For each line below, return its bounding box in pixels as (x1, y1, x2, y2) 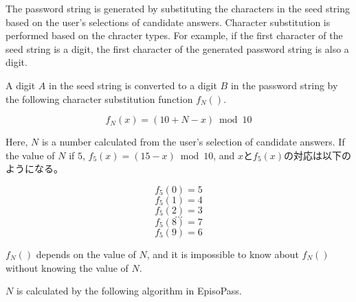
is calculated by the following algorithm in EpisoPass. (16, 283, 242, 298)
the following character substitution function (5, 91, 193, 106)
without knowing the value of (5, 260, 129, 275)
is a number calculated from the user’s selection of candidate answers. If (41, 135, 345, 149)
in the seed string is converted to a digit (49, 78, 217, 92)
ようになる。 (5, 161, 63, 176)
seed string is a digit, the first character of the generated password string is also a (5, 41, 349, 56)
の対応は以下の (284, 148, 352, 162)
